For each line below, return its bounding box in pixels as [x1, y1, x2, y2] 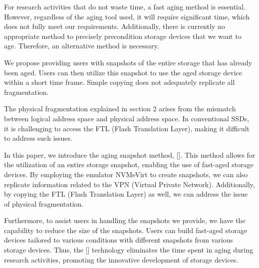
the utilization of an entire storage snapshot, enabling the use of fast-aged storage [4, 159, 254, 170]
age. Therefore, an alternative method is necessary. [4, 40, 159, 51]
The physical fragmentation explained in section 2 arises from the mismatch [4, 103, 236, 114]
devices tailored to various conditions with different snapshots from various [4, 235, 233, 245]
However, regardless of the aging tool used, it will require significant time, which [4, 11, 250, 21]
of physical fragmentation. [4, 198, 84, 209]
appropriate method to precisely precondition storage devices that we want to [4, 30, 242, 41]
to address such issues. [4, 133, 72, 143]
